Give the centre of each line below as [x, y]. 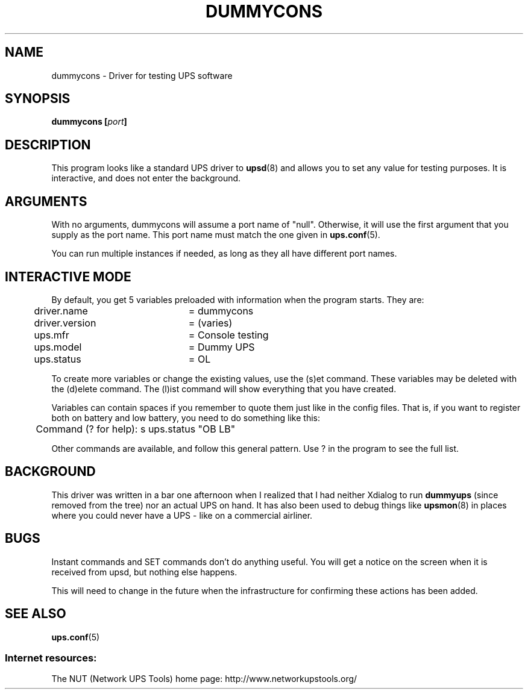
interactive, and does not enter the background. [146, 178]
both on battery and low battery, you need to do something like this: [186, 417]
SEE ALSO [36, 614]
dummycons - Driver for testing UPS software [142, 75]
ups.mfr [52, 335]
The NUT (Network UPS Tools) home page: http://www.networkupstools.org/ [204, 679]
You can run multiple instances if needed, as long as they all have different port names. [224, 254]
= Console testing [228, 335]
